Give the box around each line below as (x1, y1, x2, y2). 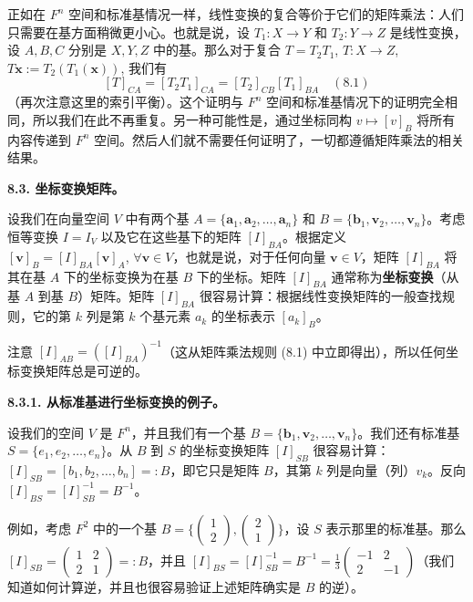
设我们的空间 (7, 422, 84, 441)
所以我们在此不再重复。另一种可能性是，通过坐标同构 (32, 109, 352, 129)
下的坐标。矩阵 (196, 266, 286, 285)
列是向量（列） (326, 461, 416, 479)
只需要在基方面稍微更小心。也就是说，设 (7, 22, 250, 41)
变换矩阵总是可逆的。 (19, 361, 148, 380)
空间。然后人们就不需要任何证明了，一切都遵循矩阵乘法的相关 (94, 130, 465, 149)
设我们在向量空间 (7, 209, 109, 228)
